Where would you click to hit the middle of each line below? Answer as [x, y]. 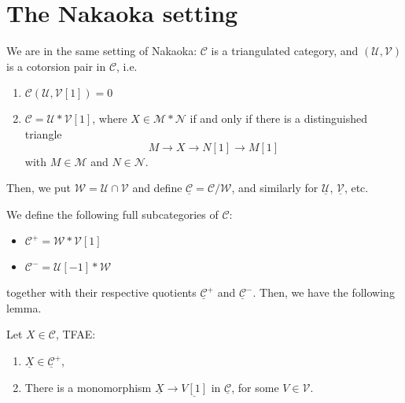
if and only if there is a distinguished [279, 118]
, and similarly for [275, 188]
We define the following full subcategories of [112, 214]
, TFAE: [75, 334]
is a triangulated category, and [285, 51]
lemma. [24, 307]
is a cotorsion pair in [56, 66]
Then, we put [39, 188]
